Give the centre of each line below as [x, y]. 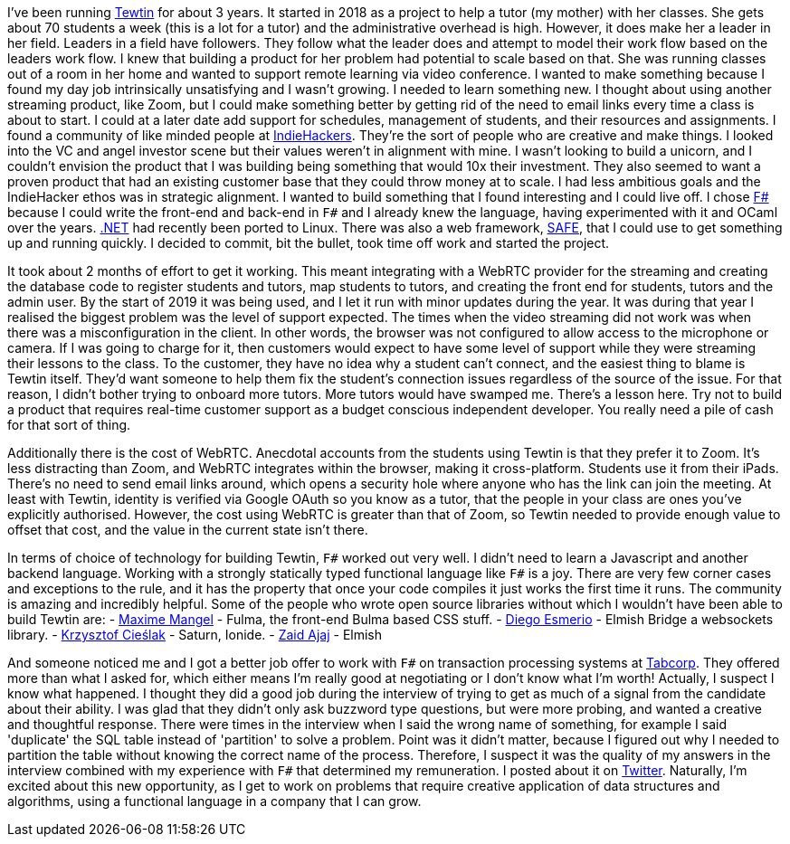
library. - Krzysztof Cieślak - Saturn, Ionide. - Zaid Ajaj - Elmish [195, 635]
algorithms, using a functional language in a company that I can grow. [214, 801]
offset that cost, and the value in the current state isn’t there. [188, 530]
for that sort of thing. [69, 425]
